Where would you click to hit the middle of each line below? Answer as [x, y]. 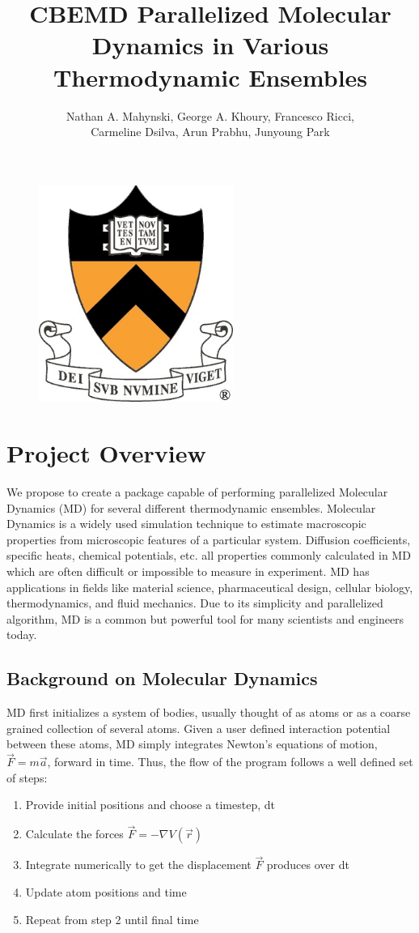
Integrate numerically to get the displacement [138, 865]
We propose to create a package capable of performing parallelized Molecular [197, 492]
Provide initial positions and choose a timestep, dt [150, 805]
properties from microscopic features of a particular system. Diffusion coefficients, [209, 539]
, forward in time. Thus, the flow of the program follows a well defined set [230, 762]
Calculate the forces [74, 834]
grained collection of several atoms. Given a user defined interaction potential [199, 728]
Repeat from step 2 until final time [112, 919]
